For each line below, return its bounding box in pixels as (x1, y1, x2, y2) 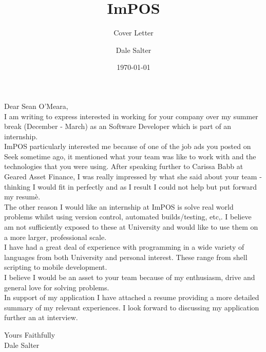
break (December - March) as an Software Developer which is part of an (4, 121, 232, 132)
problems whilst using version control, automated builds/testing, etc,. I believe (4, 211, 252, 222)
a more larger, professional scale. (4, 231, 107, 242)
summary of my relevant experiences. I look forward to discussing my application (4, 302, 259, 312)
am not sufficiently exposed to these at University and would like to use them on (4, 221, 258, 232)
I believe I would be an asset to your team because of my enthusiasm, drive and (4, 272, 255, 282)
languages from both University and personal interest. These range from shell (4, 251, 248, 262)
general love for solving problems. (4, 282, 109, 292)
